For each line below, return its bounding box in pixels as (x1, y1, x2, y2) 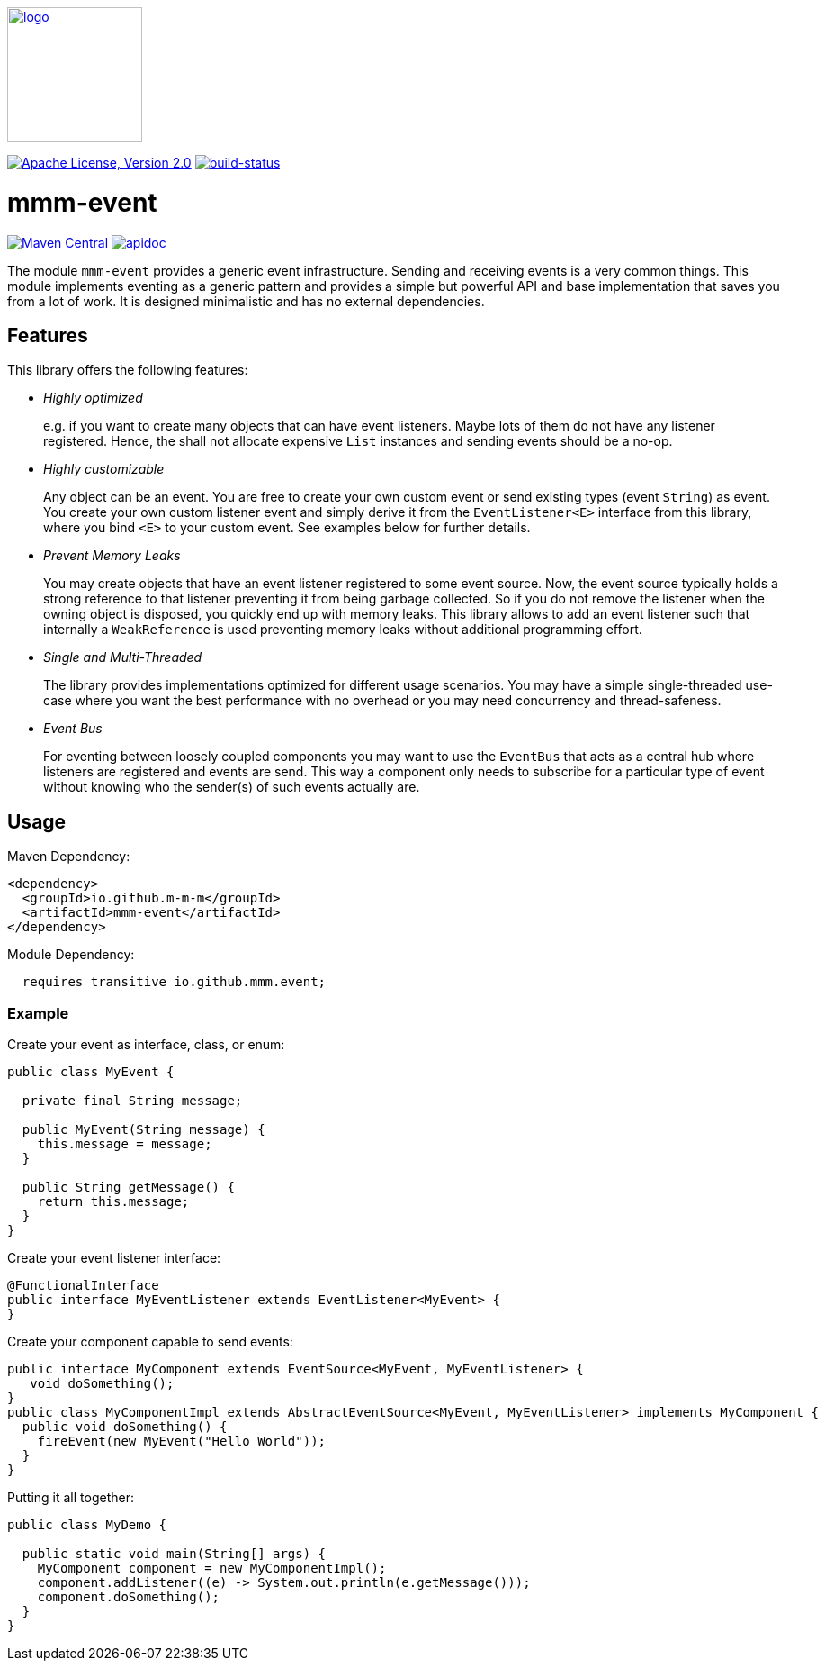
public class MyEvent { (7, 1064, 175, 1079)
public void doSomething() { (22, 1419, 228, 1434)
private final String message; (22, 1092, 243, 1108)
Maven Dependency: (7, 848, 130, 865)
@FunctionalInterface (7, 1277, 159, 1292)
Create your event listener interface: (7, 1249, 221, 1265)
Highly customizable (43, 461, 165, 477)
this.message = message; (37, 1136, 212, 1151)
